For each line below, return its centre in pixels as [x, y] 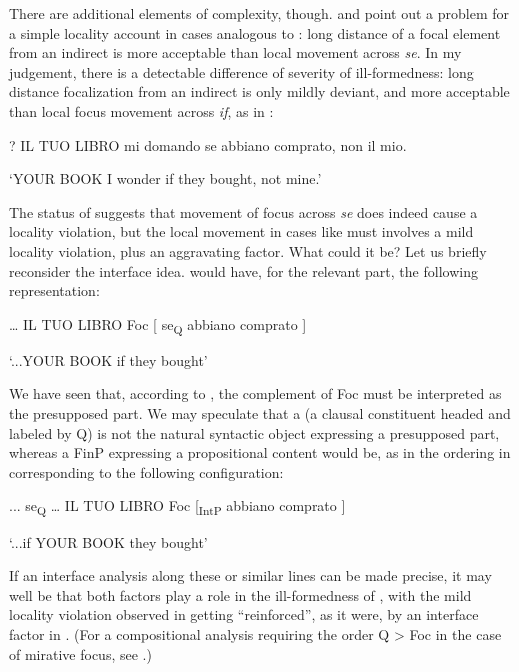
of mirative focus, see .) [80, 653]
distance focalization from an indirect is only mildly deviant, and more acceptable [259, 91]
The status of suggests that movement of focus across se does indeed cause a [243, 211]
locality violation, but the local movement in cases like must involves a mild [241, 231]
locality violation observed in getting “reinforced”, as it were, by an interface [244, 614]
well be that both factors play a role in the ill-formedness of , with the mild [240, 594]
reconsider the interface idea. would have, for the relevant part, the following [243, 270]
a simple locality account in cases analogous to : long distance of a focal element [255, 32]
